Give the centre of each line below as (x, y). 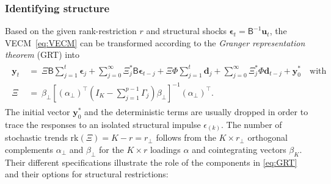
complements (29, 149)
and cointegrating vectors (239, 149)
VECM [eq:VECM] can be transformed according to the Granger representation (155, 42)
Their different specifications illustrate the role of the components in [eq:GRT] (151, 162)
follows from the (186, 137)
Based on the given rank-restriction (71, 31)
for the (111, 149)
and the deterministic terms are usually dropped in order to (196, 111)
